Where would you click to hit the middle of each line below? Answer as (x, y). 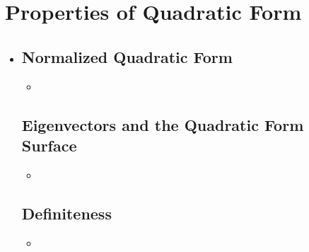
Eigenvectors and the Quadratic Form (163, 124)
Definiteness (66, 213)
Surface (49, 145)
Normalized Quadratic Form (127, 56)
